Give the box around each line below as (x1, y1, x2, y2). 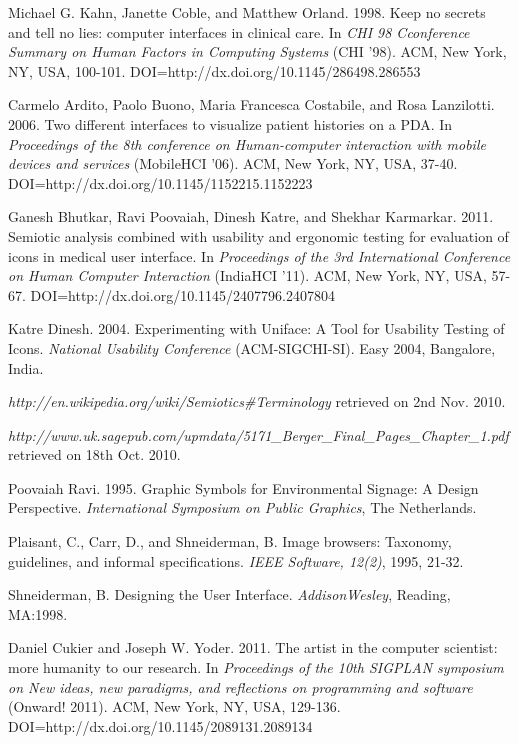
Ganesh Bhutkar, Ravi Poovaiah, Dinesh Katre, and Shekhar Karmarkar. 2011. (8, 206, 494, 227)
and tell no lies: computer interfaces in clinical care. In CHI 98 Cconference (8, 21, 470, 42)
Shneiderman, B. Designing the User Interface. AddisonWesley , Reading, (8, 584, 451, 605)
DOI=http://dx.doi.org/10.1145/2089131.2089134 (8, 715, 313, 736)
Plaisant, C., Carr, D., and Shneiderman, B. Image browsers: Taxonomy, (8, 531, 452, 552)
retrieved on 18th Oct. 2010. (8, 444, 181, 465)
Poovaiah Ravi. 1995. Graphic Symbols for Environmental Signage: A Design (8, 477, 479, 498)
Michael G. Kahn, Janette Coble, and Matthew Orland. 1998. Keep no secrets (8, 2, 486, 22)
